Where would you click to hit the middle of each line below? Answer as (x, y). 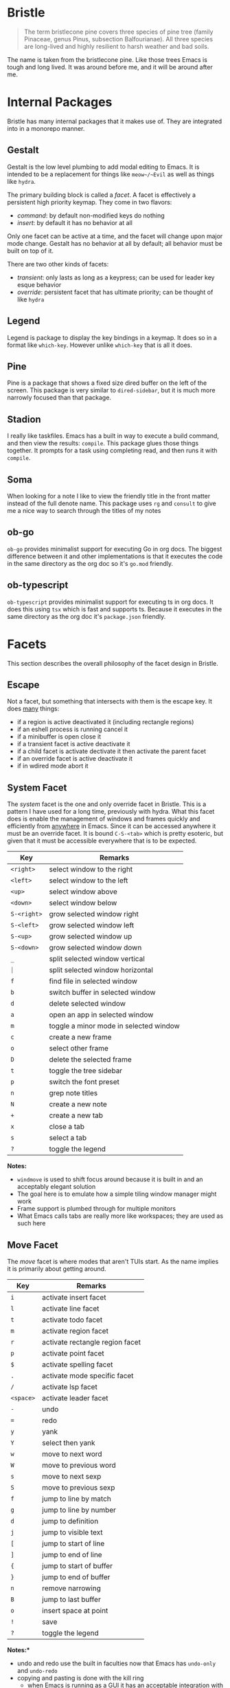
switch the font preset (84, 1082)
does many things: (33, 709)
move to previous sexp (79, 1487)
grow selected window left (92, 925)
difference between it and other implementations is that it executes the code (115, 556)
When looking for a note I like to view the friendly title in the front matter (109, 496)
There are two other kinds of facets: (58, 264)
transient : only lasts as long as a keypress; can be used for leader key (116, 277)
